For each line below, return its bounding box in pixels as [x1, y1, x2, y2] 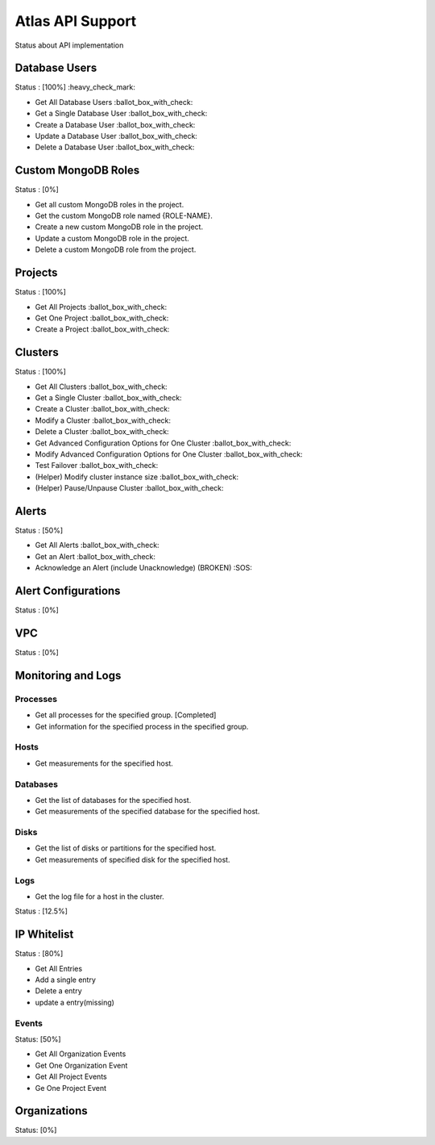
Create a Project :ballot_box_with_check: [35, 324, 170, 334]
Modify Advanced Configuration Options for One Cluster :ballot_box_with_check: [35, 449, 303, 459]
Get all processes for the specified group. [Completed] [35, 710, 217, 720]
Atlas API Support [14, 12, 137, 30]
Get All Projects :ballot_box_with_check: [35, 302, 168, 311]
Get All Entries [35, 963, 83, 973]
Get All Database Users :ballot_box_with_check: [35, 97, 193, 107]
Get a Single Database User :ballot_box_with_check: [35, 109, 208, 119]
